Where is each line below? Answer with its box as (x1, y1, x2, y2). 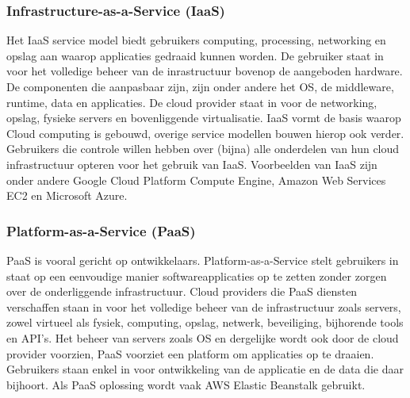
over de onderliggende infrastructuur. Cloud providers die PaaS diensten (6, 283, 358, 300)
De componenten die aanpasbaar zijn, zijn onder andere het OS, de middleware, (6, 78, 394, 94)
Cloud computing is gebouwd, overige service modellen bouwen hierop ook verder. (6, 124, 404, 141)
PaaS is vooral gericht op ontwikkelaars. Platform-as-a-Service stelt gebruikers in (6, 251, 399, 268)
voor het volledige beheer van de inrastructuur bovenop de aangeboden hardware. (6, 63, 403, 79)
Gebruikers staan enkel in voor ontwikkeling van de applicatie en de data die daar (6, 361, 404, 377)
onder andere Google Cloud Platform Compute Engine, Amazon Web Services (6, 171, 386, 188)
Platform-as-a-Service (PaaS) (6, 220, 196, 240)
